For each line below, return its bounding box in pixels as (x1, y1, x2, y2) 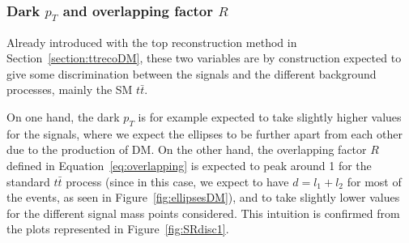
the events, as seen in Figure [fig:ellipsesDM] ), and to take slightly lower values (6, 189, 400, 206)
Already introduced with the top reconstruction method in (6, 33, 297, 50)
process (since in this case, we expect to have (66, 173, 289, 190)
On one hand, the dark (6, 108, 120, 125)
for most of (347, 173, 402, 190)
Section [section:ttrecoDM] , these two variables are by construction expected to (6, 49, 402, 66)
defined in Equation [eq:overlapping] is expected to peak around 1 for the (6, 156, 372, 173)
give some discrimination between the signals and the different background (6, 65, 377, 82)
